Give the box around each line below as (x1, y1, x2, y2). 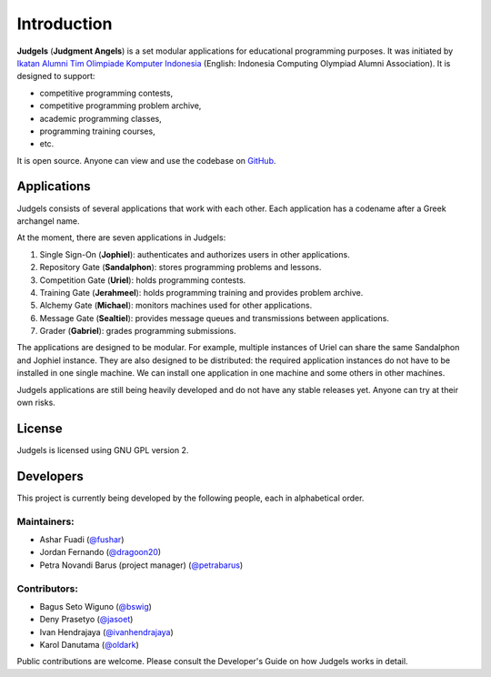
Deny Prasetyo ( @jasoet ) (39, 614, 134, 625)
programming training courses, (39, 126, 155, 136)
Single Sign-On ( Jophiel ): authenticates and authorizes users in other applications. (39, 248, 350, 259)
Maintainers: (16, 515, 75, 528)
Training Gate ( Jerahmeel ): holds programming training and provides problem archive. (39, 287, 364, 298)
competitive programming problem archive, (39, 100, 202, 111)
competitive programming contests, (39, 87, 173, 98)
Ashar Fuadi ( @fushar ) (39, 534, 125, 545)
